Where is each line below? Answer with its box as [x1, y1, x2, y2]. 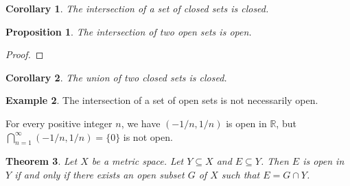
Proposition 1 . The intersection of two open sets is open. [5, 24, 252, 38]
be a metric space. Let [91, 154, 184, 168]
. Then [261, 154, 289, 168]
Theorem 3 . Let [5, 154, 78, 168]
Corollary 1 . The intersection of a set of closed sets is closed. [5, 1, 269, 15]
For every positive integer [5, 116, 113, 130]
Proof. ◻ [5, 47, 44, 62]
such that [221, 167, 260, 181]
